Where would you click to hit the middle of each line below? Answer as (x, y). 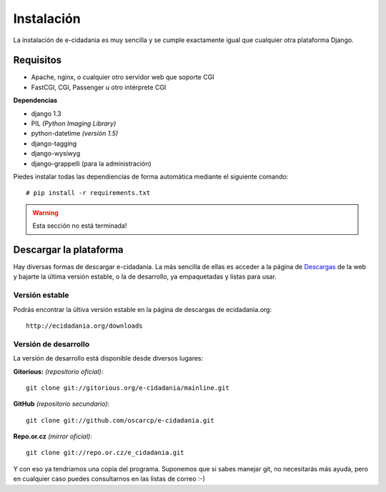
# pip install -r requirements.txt (88, 193)
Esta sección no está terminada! (80, 226)
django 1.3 (46, 114)
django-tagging (54, 144)
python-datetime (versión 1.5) (75, 134)
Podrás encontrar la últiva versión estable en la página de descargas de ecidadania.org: (142, 309)
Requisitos (38, 60)
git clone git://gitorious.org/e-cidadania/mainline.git (128, 388)
